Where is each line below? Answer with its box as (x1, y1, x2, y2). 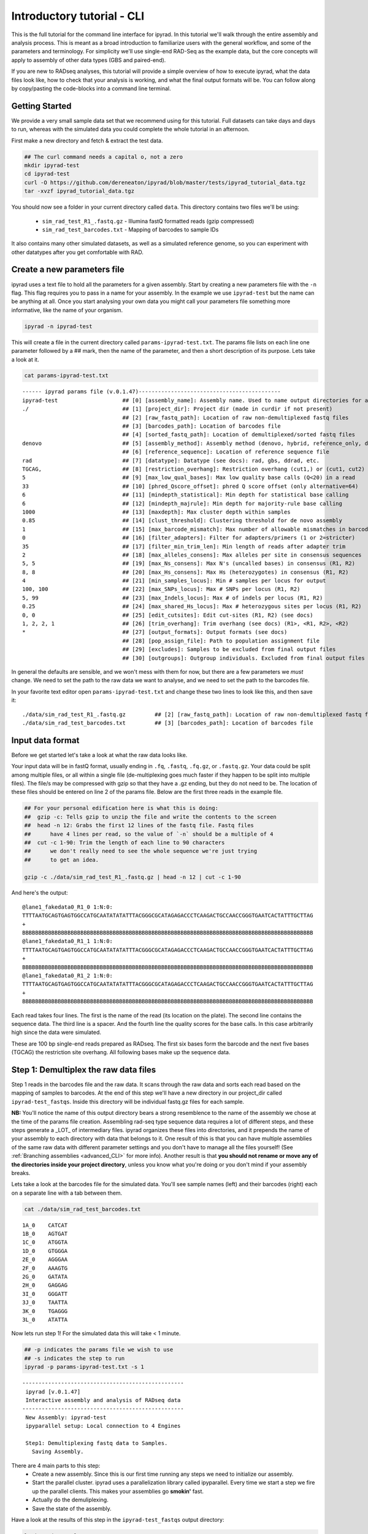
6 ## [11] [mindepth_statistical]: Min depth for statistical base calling (22, 491, 349, 498)
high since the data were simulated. (11, 1028, 101, 1036)
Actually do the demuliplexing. (32, 1496, 109, 1503)
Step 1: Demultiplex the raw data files (11, 1065, 156, 1075)
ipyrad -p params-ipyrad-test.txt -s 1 (24, 1363, 144, 1371)
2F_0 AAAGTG (22, 1265, 68, 1271)
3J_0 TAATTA (22, 1299, 68, 1306)
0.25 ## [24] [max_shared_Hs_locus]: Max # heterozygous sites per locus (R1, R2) (22, 603, 362, 610)
